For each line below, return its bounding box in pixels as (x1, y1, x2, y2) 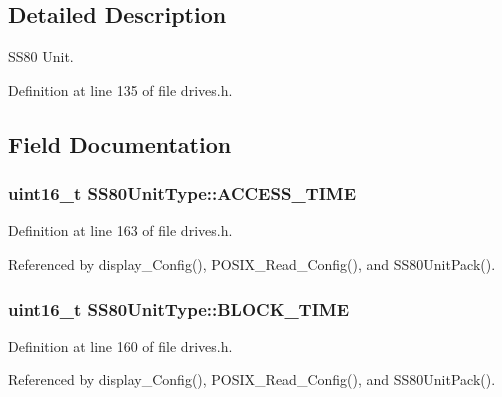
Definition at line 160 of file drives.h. (8, 335, 233, 356)
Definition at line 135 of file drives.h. (8, 79, 233, 100)
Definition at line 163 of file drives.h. (8, 220, 233, 241)
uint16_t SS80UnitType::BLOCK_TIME (8, 296, 350, 321)
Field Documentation (8, 128, 232, 159)
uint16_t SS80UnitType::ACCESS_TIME (8, 181, 357, 206)
